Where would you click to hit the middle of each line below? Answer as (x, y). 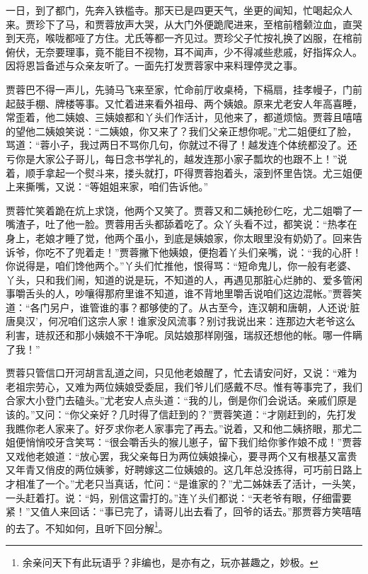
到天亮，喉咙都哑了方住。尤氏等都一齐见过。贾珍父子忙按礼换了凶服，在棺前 (184, 38)
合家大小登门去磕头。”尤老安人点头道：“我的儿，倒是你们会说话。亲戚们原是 (182, 400)
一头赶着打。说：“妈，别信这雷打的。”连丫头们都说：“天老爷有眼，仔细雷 (174, 497)
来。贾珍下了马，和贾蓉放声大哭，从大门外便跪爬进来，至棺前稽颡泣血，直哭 (184, 24)
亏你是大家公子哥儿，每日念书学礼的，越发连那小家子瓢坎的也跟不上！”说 (177, 158)
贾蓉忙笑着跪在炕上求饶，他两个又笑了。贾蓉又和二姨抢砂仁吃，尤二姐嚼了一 (184, 210)
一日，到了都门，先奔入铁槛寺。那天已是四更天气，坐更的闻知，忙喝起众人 (179, 10)
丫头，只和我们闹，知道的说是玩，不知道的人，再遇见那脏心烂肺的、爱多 (174, 279)
